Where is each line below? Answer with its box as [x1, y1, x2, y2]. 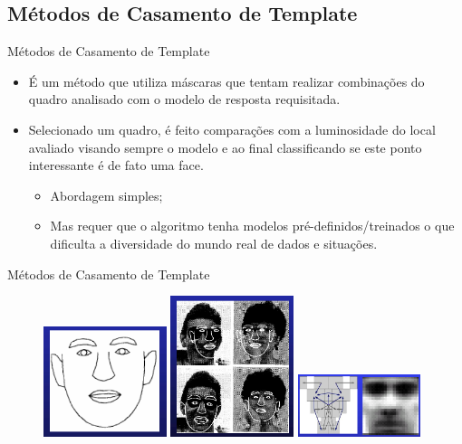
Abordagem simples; [50, 185, 163, 204]
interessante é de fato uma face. [28, 156, 204, 175]
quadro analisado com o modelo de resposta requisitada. [28, 90, 341, 109]
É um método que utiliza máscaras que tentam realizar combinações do [28, 71, 425, 90]
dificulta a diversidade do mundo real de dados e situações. [50, 233, 378, 252]
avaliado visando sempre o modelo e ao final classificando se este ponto [28, 137, 422, 156]
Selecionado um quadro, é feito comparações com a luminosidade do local [28, 119, 436, 138]
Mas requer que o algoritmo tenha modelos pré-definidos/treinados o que [50, 216, 455, 235]
